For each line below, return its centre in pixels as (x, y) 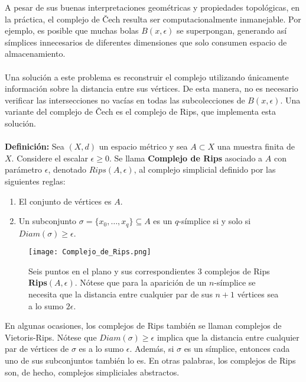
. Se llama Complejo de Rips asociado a (186, 158)
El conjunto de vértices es (65, 201)
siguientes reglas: (35, 181)
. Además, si (152, 349)
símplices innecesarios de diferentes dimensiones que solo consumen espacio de (146, 42)
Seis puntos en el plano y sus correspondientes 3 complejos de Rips (149, 271)
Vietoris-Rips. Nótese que (51, 337)
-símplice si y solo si (215, 221)
